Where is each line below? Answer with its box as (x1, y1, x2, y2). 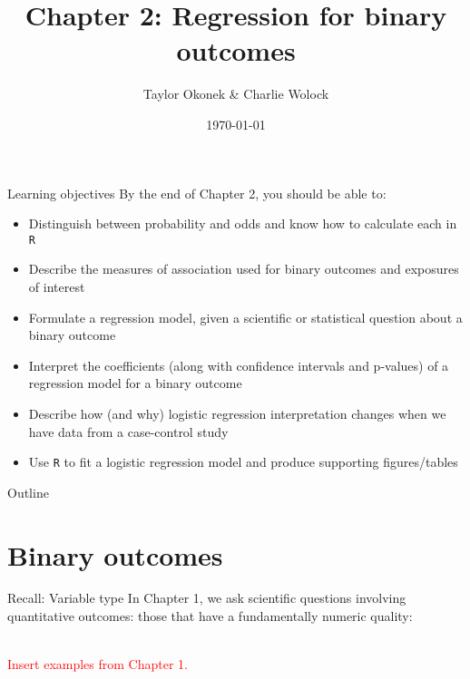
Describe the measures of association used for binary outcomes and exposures (28, 259, 459, 278)
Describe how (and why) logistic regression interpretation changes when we (28, 403, 446, 422)
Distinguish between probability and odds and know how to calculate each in (28, 214, 457, 233)
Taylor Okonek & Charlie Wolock (142, 84, 329, 103)
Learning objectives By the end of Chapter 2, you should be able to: (7, 183, 387, 202)
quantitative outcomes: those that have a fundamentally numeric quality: (7, 606, 413, 626)
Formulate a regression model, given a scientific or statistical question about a (28, 307, 463, 326)
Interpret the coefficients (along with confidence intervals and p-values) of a (28, 355, 449, 374)
